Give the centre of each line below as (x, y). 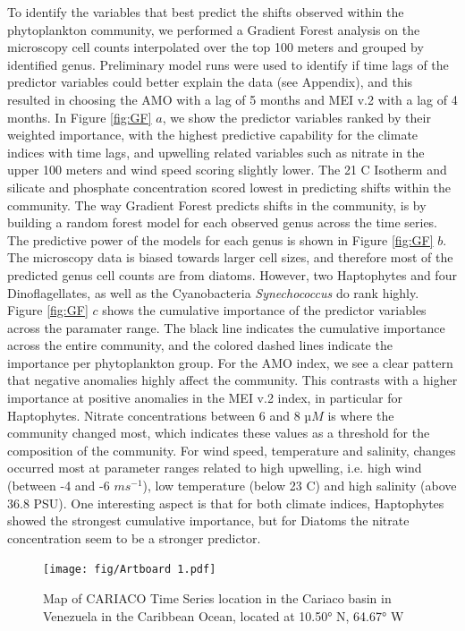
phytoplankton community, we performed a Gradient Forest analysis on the (214, 29)
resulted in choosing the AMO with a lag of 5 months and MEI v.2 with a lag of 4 (232, 99)
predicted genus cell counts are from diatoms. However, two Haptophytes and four (232, 274)
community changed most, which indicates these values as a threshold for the (219, 433)
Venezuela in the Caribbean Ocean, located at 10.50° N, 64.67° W (224, 615)
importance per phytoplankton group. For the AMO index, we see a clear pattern (230, 362)
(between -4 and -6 (59, 486)
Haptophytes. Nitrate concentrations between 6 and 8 (154, 415)
